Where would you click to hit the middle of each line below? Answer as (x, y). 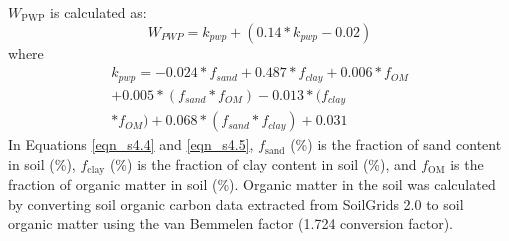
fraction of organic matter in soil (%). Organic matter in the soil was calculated (252, 184)
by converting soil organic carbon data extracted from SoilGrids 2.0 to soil (236, 203)
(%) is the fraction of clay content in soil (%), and (263, 163)
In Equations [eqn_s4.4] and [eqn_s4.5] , (131, 144)
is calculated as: (98, 12)
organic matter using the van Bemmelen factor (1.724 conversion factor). (231, 223)
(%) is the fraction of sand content (396, 144)
